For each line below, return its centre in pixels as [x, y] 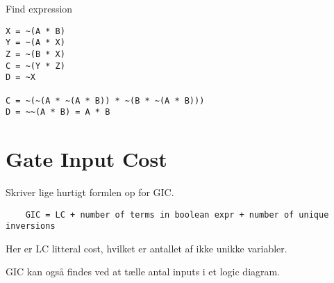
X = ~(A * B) [35, 31]
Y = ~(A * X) [35, 43]
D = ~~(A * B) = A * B [58, 112]
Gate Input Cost [86, 159]
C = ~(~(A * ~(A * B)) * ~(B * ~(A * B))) [105, 100]
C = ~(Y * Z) [35, 66]
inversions [31, 226]
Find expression [39, 8]
